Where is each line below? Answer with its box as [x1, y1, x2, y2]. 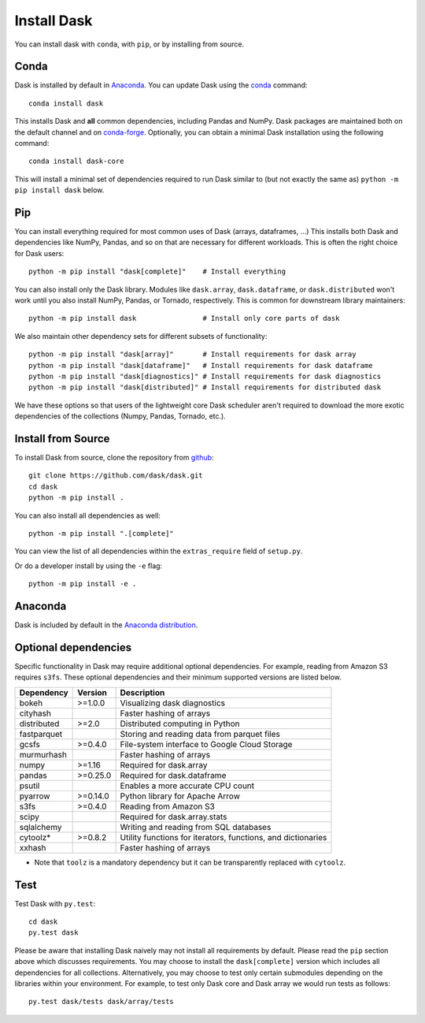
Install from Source [14, 432, 110, 445]
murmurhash [19, 749, 67, 760]
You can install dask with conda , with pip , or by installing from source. [14, 39, 245, 49]
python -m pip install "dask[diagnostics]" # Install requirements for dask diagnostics [28, 372, 382, 381]
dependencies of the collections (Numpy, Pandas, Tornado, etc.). [14, 411, 226, 421]
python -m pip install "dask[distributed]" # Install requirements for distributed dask [28, 383, 382, 392]
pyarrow [19, 790, 50, 802]
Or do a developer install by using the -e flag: [14, 560, 163, 571]
